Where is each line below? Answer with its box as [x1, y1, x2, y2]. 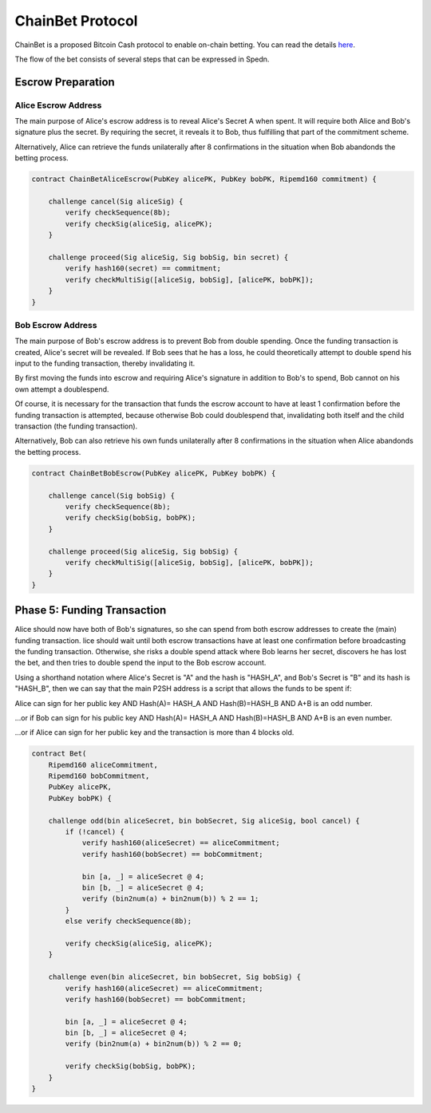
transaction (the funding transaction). [14, 421, 138, 431]
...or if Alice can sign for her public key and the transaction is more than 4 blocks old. [14, 728, 295, 737]
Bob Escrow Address [14, 319, 97, 330]
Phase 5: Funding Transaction [14, 603, 167, 618]
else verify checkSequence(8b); [65, 917, 192, 926]
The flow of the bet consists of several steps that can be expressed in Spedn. [14, 54, 270, 64]
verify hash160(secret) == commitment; [65, 264, 221, 273]
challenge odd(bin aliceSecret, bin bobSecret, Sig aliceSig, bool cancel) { [48, 816, 361, 825]
